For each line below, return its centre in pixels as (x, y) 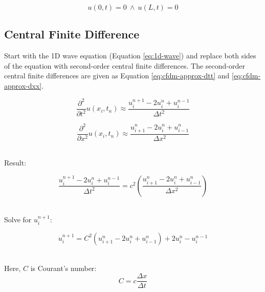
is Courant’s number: (63, 268)
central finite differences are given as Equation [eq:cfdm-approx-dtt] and (117, 76)
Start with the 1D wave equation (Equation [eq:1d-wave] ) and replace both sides (130, 56)
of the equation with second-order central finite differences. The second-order (125, 65)
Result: (15, 163)
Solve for (18, 219)
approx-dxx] (23, 85)
